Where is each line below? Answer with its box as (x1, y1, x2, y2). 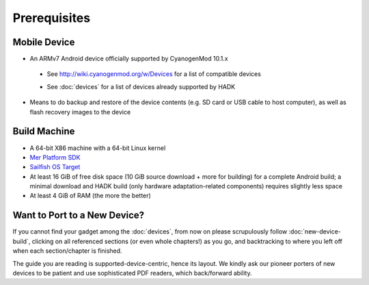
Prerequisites (12, 10, 91, 25)
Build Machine (12, 125, 75, 137)
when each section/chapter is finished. (12, 247, 122, 255)
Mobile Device (12, 36, 75, 48)
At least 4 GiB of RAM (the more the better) (29, 192, 152, 200)
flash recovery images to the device (29, 108, 131, 116)
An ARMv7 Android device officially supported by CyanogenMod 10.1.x (29, 55, 228, 63)
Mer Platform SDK (29, 153, 81, 161)
